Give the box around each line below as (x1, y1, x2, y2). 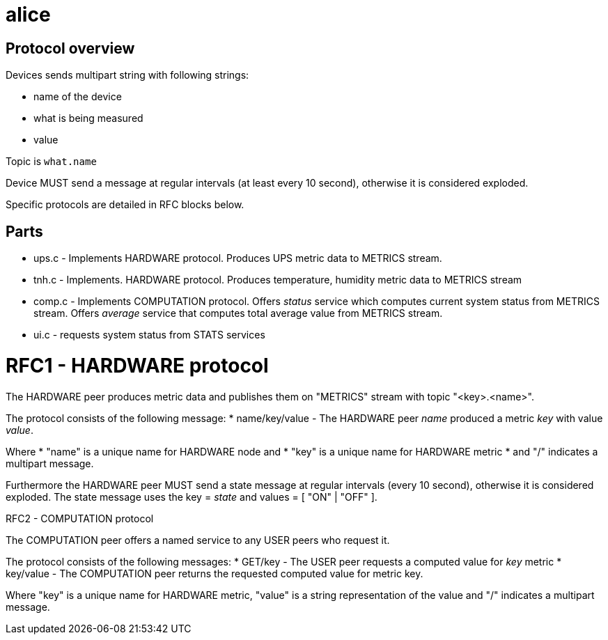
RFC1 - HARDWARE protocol (6, 353, 269, 377)
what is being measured (33, 112, 143, 125)
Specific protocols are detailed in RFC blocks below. (6, 198, 244, 211)
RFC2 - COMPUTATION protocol (6, 512, 154, 524)
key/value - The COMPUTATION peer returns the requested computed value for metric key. (6, 567, 423, 579)
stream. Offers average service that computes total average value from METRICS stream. (33, 307, 443, 320)
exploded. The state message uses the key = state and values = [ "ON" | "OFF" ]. (6, 490, 377, 503)
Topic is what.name (6, 155, 97, 168)
